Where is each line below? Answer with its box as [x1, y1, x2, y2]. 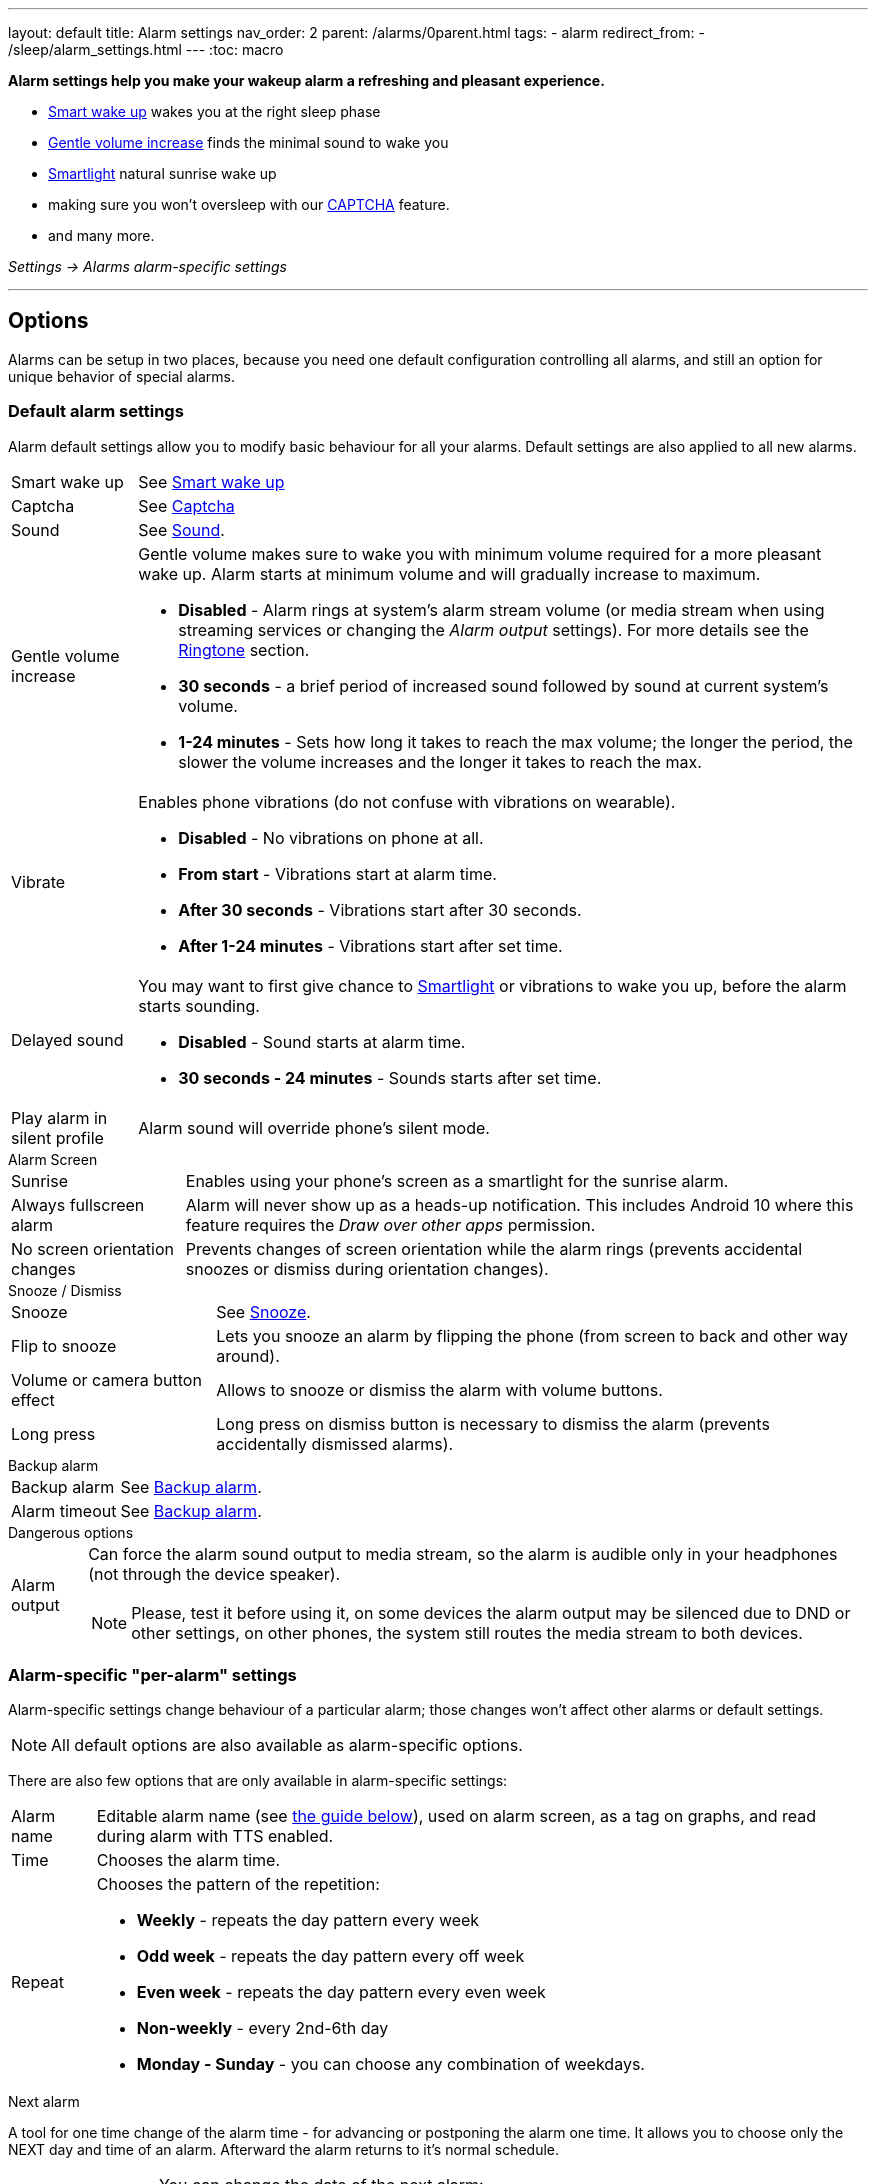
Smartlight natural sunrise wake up [48, 165, 277, 182]
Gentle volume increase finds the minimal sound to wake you [48, 134, 449, 151]
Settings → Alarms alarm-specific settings [8, 258, 287, 275]
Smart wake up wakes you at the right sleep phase [48, 103, 381, 120]
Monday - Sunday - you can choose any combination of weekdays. [136, 2054, 645, 2075]
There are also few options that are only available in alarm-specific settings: [8, 1772, 508, 1790]
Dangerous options [8, 1523, 134, 1541]
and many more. [48, 227, 155, 244]
